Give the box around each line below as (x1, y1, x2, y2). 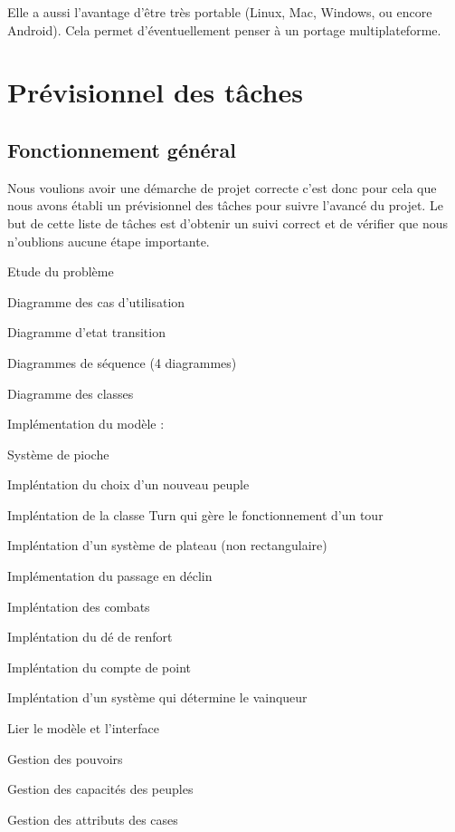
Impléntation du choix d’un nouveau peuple (7, 475, 250, 494)
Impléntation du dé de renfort (7, 627, 173, 646)
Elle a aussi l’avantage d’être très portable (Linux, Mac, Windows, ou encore (7, 3, 432, 21)
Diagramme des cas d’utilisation (7, 292, 185, 311)
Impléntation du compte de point (7, 657, 192, 676)
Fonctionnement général (7, 135, 236, 163)
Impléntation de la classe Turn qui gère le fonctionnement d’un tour (7, 505, 384, 524)
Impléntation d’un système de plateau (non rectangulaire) (7, 536, 327, 555)
